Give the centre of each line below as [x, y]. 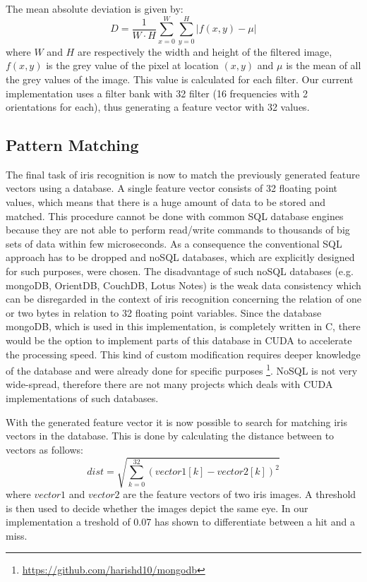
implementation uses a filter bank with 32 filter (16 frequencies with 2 [157, 93]
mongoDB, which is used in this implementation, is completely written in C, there [183, 326]
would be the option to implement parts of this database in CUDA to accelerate [179, 340]
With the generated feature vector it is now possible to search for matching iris [176, 422]
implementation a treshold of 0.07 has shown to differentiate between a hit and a [180, 522]
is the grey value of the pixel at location [132, 65]
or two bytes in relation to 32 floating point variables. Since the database [164, 312]
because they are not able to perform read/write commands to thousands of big [178, 230]
